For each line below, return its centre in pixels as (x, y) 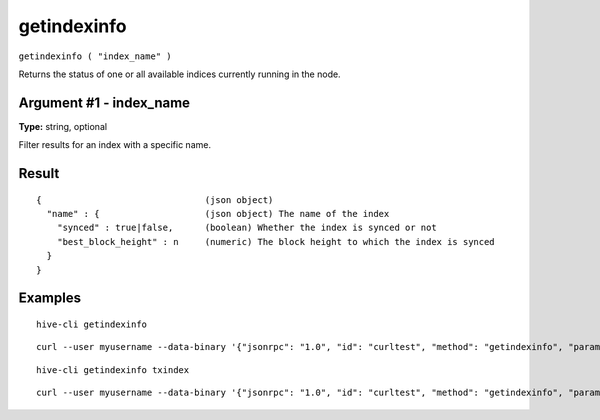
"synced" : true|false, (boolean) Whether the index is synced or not (246, 228)
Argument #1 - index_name (104, 102)
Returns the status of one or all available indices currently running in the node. (179, 74)
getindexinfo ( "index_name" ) (95, 56)
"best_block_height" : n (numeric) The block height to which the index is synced (275, 241)
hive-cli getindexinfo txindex (113, 369)
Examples (50, 298)
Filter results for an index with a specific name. (115, 145)
